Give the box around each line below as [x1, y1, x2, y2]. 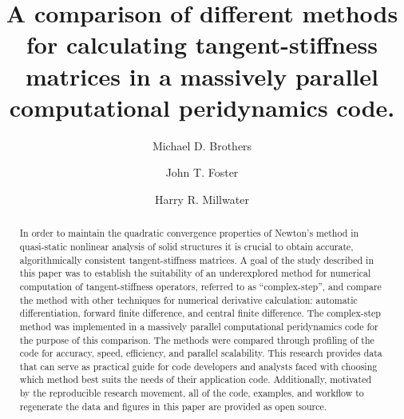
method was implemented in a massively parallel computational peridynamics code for [19, 319, 378, 333]
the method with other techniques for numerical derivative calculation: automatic [19, 293, 358, 306]
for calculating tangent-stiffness [26, 28, 378, 61]
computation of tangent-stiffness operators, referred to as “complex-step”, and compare [19, 279, 382, 293]
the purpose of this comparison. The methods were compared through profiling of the [19, 333, 374, 346]
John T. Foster [165, 164, 239, 181]
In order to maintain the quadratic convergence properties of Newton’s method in [19, 226, 359, 240]
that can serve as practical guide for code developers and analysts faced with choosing [19, 359, 378, 373]
